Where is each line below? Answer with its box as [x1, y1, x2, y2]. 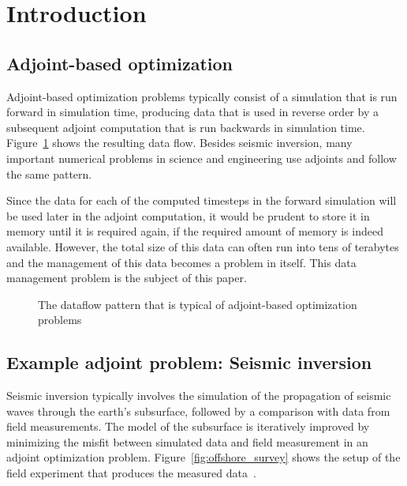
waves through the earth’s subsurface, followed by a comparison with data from [6, 402, 390, 419]
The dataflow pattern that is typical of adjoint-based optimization [38, 296, 357, 312]
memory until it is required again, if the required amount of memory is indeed [6, 223, 383, 239]
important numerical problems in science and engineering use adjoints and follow [6, 149, 397, 166]
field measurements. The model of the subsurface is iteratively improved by [6, 418, 370, 435]
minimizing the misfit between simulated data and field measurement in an [6, 433, 368, 450]
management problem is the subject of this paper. [6, 269, 247, 286]
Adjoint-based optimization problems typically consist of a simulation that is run [6, 88, 398, 104]
